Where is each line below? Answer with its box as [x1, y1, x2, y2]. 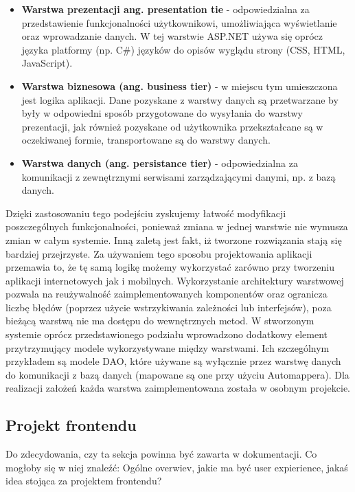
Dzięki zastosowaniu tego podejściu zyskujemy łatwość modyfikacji [5, 205, 286, 220]
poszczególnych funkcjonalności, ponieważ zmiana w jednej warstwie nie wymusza [5, 219, 348, 234]
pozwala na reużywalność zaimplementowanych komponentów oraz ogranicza [5, 287, 328, 301]
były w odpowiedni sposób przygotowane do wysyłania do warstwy [21, 106, 303, 120]
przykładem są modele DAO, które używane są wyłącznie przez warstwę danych [5, 354, 341, 368]
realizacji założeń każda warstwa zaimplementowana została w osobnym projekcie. [5, 381, 351, 395]
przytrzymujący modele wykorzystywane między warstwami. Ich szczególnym [5, 340, 330, 355]
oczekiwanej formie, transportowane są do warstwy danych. [21, 133, 271, 147]
